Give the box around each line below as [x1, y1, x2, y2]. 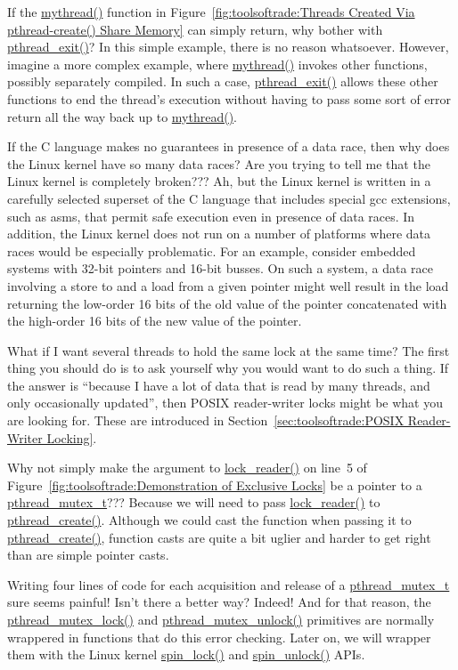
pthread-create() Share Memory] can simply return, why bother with [7, 20, 383, 38]
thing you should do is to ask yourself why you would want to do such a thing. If [7, 359, 449, 377]
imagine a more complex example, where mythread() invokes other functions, [7, 54, 428, 73]
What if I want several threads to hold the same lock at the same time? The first [7, 341, 450, 359]
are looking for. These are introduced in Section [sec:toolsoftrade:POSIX [7, 411, 405, 430]
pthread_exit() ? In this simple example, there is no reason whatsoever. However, [7, 37, 449, 56]
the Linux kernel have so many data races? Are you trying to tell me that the [7, 154, 430, 173]
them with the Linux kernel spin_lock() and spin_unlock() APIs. [7, 645, 365, 664]
